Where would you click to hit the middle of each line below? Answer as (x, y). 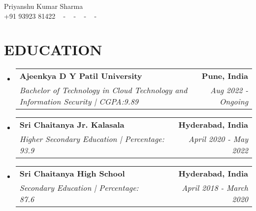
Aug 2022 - (229, 90)
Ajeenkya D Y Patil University (81, 76)
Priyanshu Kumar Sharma (44, 6)
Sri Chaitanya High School (72, 174)
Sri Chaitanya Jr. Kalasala (72, 125)
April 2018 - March (215, 188)
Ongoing (234, 102)
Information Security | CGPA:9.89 (79, 102)
